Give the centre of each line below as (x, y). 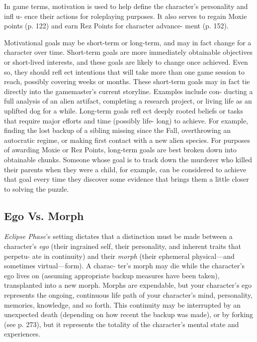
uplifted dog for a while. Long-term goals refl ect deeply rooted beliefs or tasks (124, 110)
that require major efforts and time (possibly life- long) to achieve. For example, (126, 120)
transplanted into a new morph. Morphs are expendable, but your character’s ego (128, 285)
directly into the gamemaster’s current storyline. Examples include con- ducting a (128, 91)
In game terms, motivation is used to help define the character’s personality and (126, 6)
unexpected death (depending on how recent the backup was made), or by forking (129, 314)
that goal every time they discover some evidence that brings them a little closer (127, 179)
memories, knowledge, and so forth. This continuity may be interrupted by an (123, 304)
